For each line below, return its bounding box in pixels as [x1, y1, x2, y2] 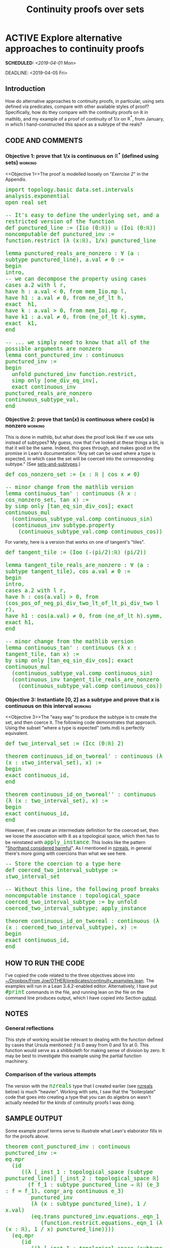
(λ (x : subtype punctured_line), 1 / [30, 1200, 147, 1207]
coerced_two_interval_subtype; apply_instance [5, 905, 147, 912]
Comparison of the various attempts [5, 1070, 96, 1077]
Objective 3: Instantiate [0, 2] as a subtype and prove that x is [5, 696, 160, 703]
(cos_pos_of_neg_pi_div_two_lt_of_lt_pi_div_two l [5, 600, 159, 607]
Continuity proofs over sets [26, 4, 145, 15]
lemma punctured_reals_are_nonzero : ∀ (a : [5, 249, 141, 257]
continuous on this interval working [5, 702, 91, 710]
